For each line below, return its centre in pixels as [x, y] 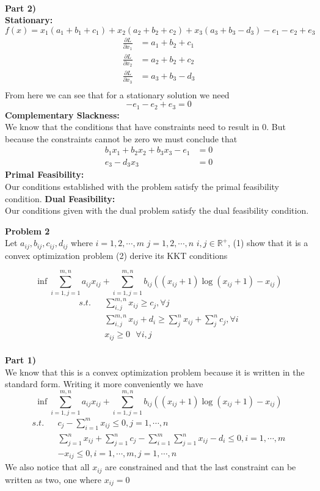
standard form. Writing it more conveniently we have [104, 384]
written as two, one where [53, 479]
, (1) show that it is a [268, 243]
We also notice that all [47, 467]
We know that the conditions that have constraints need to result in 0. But [145, 127]
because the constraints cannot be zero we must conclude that [121, 138]
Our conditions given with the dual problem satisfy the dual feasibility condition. [157, 210]
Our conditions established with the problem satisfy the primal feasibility [142, 186]
